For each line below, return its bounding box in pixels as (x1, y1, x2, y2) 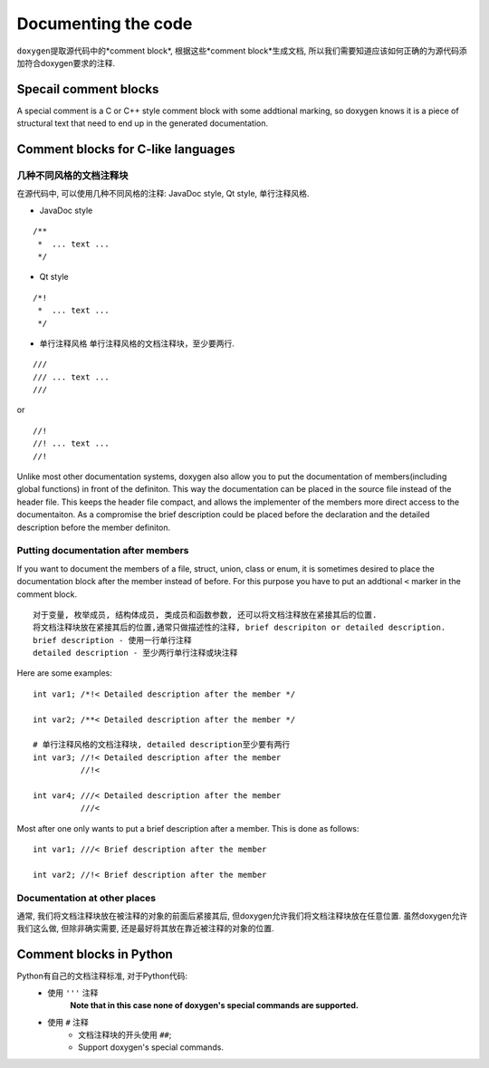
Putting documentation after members (16, 544, 189, 557)
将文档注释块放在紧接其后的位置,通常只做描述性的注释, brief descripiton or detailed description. (33, 622, 446, 633)
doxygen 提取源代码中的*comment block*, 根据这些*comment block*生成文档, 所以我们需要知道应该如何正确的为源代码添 (16, 45, 467, 56)
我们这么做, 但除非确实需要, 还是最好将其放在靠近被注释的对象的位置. (16, 923, 274, 934)
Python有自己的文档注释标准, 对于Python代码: (16, 970, 188, 982)
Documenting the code (16, 14, 193, 34)
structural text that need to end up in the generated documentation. (16, 118, 269, 129)
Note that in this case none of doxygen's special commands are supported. (70, 1000, 360, 1011)
